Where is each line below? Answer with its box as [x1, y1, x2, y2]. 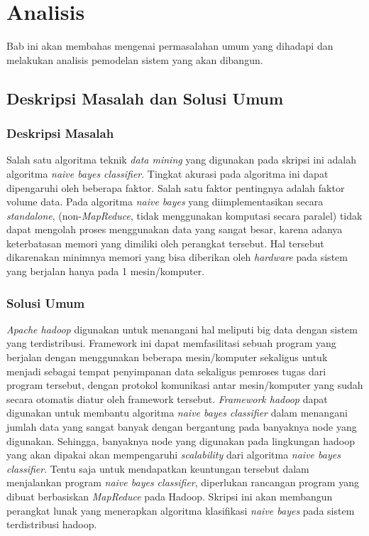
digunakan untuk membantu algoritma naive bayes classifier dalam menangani [6, 405, 348, 420]
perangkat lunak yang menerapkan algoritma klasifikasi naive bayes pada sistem [6, 503, 355, 518]
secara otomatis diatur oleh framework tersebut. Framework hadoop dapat [6, 391, 328, 406]
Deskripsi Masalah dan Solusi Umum [6, 87, 284, 109]
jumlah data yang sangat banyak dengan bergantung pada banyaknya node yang [6, 419, 357, 434]
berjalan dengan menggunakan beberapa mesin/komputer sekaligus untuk [6, 350, 328, 365]
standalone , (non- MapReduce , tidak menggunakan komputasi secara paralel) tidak [6, 208, 363, 223]
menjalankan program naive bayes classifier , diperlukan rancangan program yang [6, 475, 359, 490]
